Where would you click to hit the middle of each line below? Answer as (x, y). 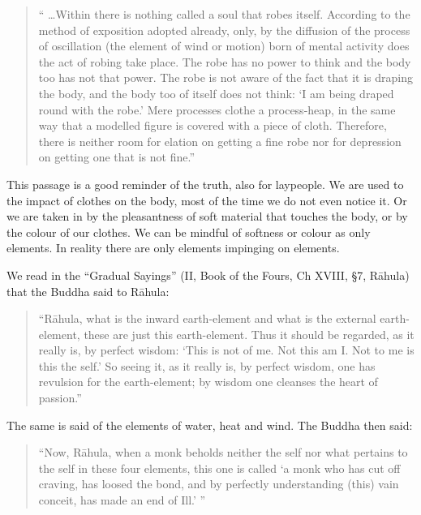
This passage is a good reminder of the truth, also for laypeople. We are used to (205, 184)
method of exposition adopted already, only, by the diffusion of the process (224, 30)
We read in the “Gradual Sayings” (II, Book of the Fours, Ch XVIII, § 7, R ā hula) (208, 275)
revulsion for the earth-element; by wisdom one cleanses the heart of (208, 382)
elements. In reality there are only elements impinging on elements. (173, 248)
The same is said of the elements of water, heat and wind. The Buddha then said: (210, 425)
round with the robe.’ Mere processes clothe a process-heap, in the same (217, 109)
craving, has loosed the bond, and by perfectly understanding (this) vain (219, 484)
